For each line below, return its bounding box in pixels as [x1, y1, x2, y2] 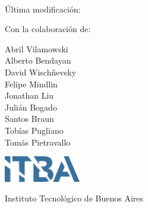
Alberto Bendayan [5, 54, 71, 67]
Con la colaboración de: [5, 23, 91, 35]
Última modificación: [5, 2, 81, 15]
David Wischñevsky [5, 65, 77, 78]
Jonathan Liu [5, 89, 54, 102]
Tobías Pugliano [5, 124, 64, 136]
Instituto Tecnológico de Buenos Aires [5, 192, 144, 204]
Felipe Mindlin [5, 77, 58, 90]
